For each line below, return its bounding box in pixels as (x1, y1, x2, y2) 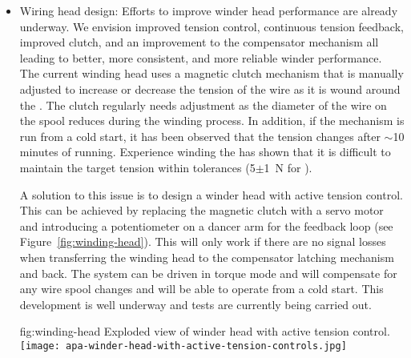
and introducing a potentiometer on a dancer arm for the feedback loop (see (19, 217, 393, 234)
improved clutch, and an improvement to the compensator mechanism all (19, 34, 379, 50)
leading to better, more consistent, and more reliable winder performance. (19, 49, 382, 66)
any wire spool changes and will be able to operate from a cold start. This (19, 280, 384, 297)
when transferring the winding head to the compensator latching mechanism (19, 248, 394, 265)
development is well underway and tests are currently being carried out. (19, 296, 372, 312)
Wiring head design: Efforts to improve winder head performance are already (19, 2, 398, 18)
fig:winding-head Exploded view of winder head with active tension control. (19, 323, 390, 340)
